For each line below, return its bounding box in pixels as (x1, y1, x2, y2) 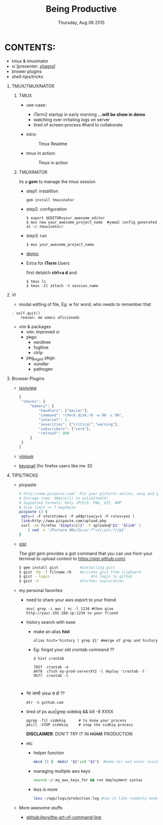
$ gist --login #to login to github (18, 574, 132, 579)
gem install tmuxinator (26, 197, 74, 202)
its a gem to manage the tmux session (18, 178, 96, 184)
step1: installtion (26, 188, 59, 194)
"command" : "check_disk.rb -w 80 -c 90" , (38, 413, 124, 418)
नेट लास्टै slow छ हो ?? (26, 690, 65, 697)
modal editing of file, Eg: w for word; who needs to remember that (18, 301, 151, 307)
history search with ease (26, 619, 76, 625)
